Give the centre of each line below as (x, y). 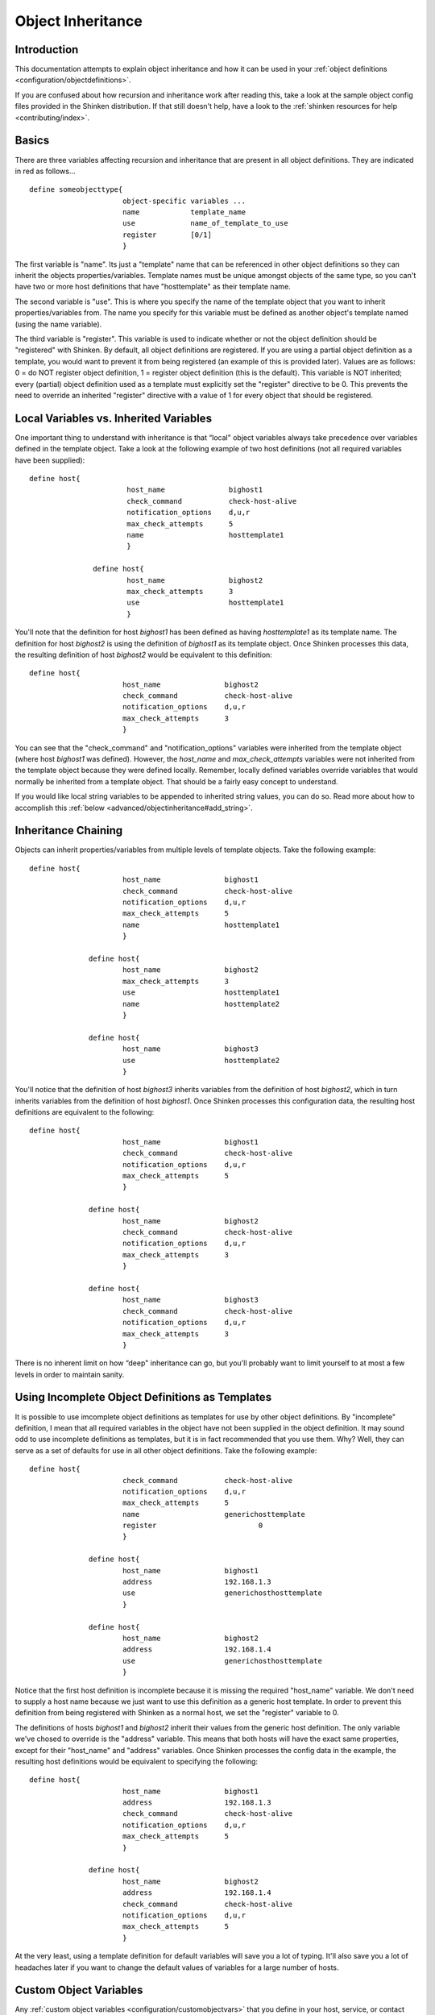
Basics (32, 141)
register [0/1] (167, 235)
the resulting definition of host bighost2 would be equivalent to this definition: (144, 654)
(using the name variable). (58, 324)
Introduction (47, 50)
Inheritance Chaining (69, 831)
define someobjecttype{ (76, 190)
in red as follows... (45, 171)
